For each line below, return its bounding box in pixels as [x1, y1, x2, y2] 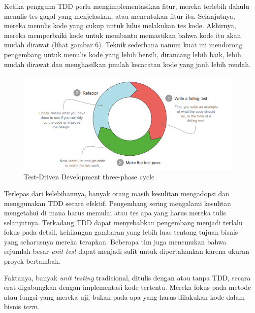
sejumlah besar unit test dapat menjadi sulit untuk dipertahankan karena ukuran [4, 246, 250, 256]
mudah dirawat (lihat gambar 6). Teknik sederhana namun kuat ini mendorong [4, 39, 243, 50]
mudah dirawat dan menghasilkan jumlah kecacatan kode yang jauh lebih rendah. [4, 59, 251, 69]
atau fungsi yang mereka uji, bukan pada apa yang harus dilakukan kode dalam [4, 291, 245, 302]
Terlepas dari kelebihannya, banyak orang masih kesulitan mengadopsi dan [4, 188, 229, 198]
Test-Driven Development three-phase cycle [24, 172, 155, 182]
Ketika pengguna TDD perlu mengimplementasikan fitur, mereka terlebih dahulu [4, 1, 250, 11]
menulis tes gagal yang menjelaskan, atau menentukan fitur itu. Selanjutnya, [4, 10, 235, 21]
